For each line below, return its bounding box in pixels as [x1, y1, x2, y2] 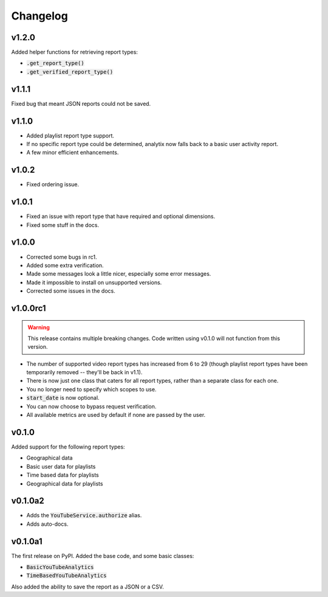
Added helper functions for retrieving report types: [11, 49, 138, 56]
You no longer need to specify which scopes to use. [26, 385, 157, 393]
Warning [27, 323, 50, 331]
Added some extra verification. [26, 262, 104, 269]
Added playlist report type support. [26, 131, 115, 139]
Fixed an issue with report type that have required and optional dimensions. [26, 213, 216, 220]
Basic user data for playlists [26, 463, 96, 470]
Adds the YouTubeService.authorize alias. [26, 512, 142, 519]
